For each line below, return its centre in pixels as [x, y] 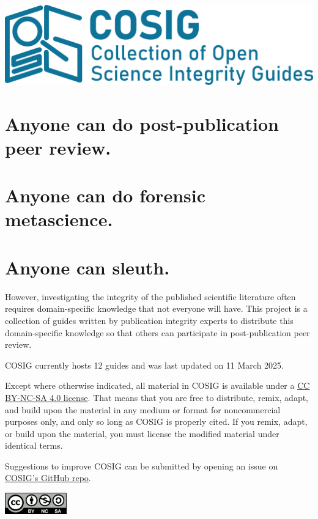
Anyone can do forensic [105, 195]
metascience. [59, 219]
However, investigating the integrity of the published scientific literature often [150, 296]
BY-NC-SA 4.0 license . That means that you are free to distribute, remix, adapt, [157, 397]
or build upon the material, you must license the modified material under [142, 433]
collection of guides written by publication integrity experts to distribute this [149, 320]
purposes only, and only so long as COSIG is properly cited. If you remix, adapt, [156, 421]
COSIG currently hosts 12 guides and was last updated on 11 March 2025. [144, 365]
